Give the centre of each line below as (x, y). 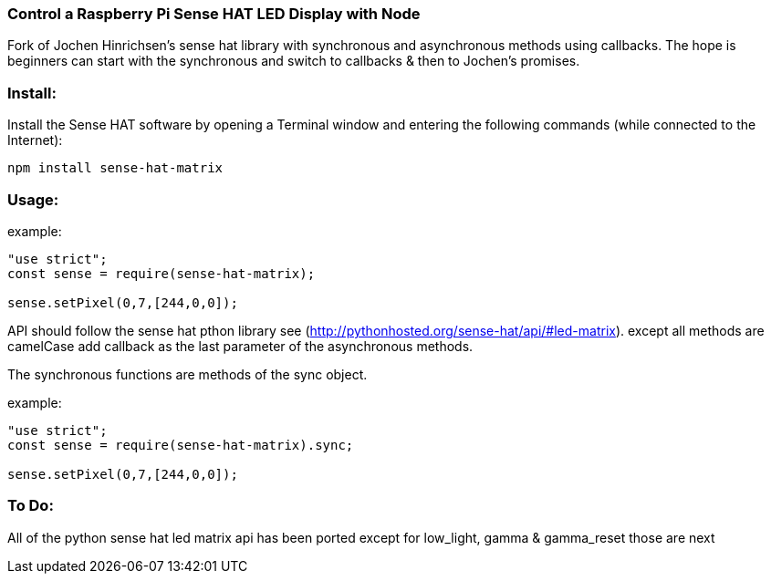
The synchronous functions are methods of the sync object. (188, 374)
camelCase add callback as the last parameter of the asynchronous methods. (240, 346)
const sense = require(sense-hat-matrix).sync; (181, 445)
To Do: (31, 506)
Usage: (33, 199)
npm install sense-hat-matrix (115, 168)
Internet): (35, 140)
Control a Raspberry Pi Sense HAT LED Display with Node (214, 14)
